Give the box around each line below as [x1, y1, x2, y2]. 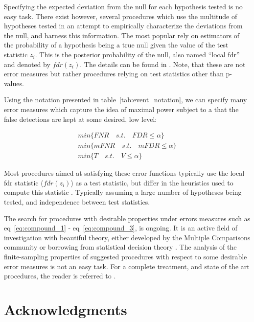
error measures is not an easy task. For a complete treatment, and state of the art [4, 261, 250, 271]
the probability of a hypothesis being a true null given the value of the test [4, 40, 229, 50]
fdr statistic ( [4, 177, 44, 187]
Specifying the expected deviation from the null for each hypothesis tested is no [4, 1, 243, 11]
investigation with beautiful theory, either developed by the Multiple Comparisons [4, 232, 251, 242]
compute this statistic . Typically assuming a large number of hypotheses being [4, 187, 242, 197]
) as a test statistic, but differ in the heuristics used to [70, 177, 233, 187]
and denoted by [4, 59, 50, 69]
